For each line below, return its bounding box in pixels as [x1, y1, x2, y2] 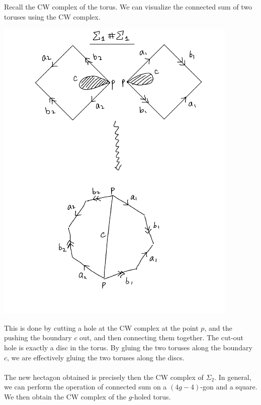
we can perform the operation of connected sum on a [4, 381, 167, 392]
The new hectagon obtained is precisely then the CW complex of [4, 371, 204, 382]
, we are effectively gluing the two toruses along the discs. [7, 352, 185, 362]
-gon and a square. [200, 381, 257, 392]
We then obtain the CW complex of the [4, 391, 127, 401]
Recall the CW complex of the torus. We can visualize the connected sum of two [4, 2, 252, 12]
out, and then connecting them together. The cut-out [79, 332, 244, 343]
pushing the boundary [4, 332, 72, 343]
